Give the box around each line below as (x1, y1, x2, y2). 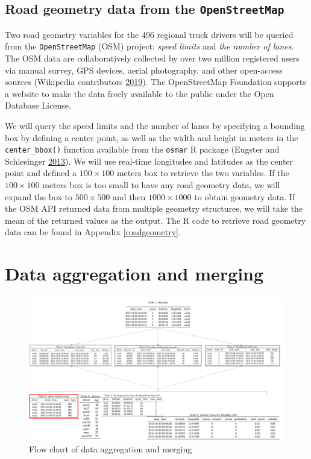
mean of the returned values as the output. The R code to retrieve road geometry (5, 214, 306, 226)
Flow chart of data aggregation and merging (29, 443, 192, 455)
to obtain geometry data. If (194, 190, 295, 203)
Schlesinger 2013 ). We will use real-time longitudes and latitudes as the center (5, 154, 294, 167)
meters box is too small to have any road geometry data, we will (42, 179, 280, 191)
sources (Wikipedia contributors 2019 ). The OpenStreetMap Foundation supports (5, 75, 306, 88)
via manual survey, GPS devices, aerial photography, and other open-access (5, 63, 283, 76)
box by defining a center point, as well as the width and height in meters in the (5, 131, 298, 144)
